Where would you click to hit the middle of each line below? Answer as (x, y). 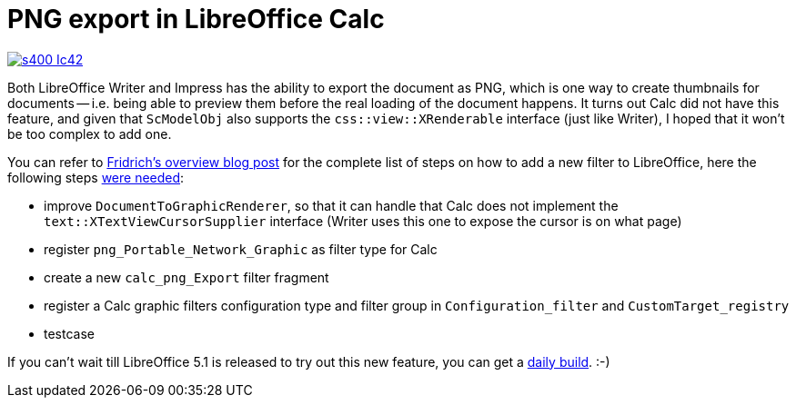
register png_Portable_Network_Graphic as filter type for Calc (241, 249)
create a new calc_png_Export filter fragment (186, 277)
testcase (69, 333)
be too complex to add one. (90, 133)
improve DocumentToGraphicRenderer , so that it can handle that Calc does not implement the (331, 205)
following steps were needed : (96, 177)
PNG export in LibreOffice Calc (196, 19)
